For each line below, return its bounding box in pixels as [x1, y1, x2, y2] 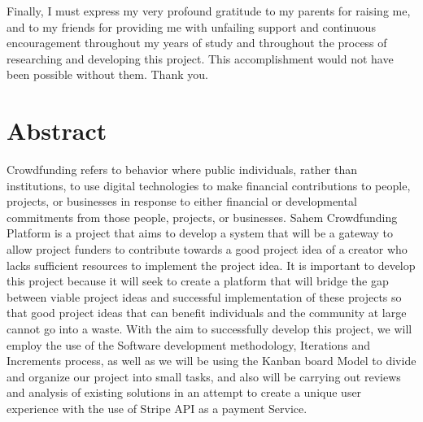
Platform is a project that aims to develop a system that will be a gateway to [7, 224, 393, 241]
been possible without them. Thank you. [7, 66, 208, 83]
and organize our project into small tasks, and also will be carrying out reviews [7, 368, 401, 385]
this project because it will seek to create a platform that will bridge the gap [7, 272, 389, 289]
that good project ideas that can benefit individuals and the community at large [7, 304, 407, 321]
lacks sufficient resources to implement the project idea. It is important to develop [7, 256, 416, 273]
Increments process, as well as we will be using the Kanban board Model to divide [7, 352, 416, 369]
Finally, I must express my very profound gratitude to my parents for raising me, [7, 2, 411, 19]
